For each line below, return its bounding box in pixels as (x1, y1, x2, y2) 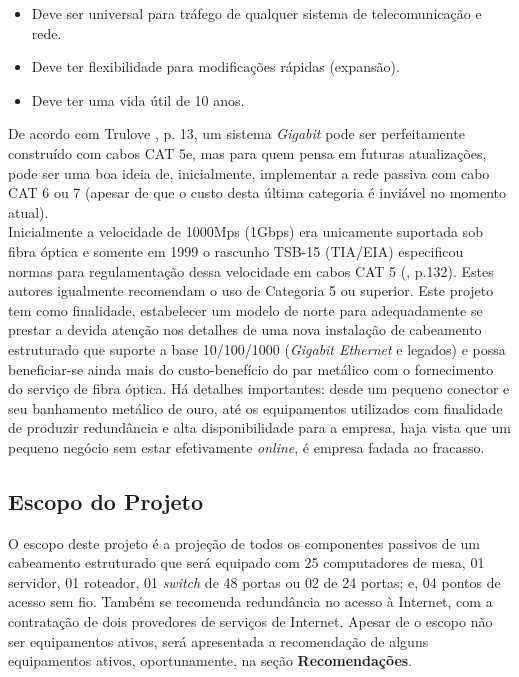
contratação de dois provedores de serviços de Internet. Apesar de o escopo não (8, 611, 493, 632)
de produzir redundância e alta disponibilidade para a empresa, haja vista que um (8, 417, 511, 438)
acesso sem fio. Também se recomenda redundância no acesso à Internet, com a (8, 591, 493, 612)
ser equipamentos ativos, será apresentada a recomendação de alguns (8, 630, 429, 651)
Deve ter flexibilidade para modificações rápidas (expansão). (31, 56, 400, 77)
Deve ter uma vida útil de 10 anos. (31, 89, 245, 110)
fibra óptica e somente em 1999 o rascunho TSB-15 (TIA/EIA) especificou (8, 240, 464, 261)
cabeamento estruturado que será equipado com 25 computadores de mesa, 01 (8, 552, 485, 573)
